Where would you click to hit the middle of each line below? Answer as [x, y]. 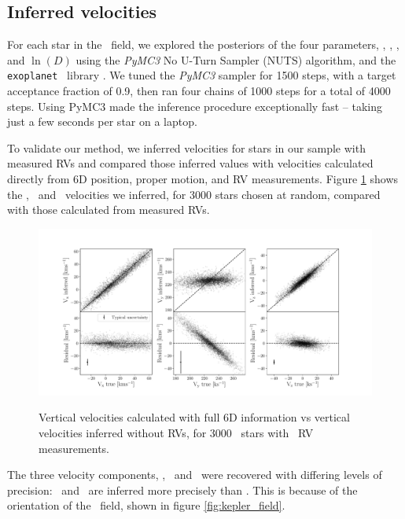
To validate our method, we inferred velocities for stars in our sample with [186, 147]
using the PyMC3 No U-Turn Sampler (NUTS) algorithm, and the [236, 59]
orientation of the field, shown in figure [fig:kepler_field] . [146, 505]
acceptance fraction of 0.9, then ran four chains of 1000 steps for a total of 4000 [199, 91]
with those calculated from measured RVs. [109, 210]
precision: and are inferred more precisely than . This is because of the [182, 490]
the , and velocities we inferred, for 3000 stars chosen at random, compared [194, 194]
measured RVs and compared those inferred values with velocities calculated [190, 163]
